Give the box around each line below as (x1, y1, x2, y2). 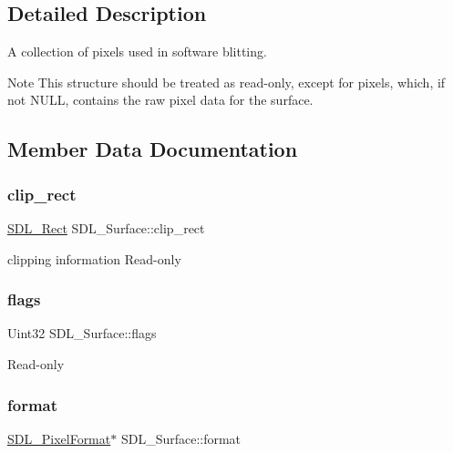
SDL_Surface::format (120, 428, 242, 448)
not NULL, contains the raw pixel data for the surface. (7, 90, 314, 109)
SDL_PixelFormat (7, 428, 111, 448)
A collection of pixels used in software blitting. (7, 42, 267, 61)
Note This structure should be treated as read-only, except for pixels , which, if (7, 72, 446, 91)
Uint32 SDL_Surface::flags (7, 324, 157, 343)
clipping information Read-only (7, 249, 181, 268)
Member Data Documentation (7, 135, 298, 163)
